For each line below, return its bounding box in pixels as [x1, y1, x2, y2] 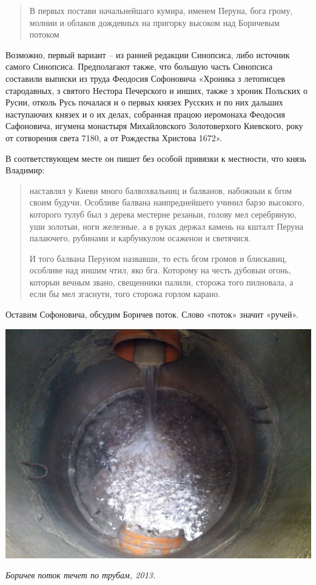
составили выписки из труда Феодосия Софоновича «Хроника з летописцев [5, 72, 285, 84]
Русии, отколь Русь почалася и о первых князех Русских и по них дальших [5, 96, 283, 109]
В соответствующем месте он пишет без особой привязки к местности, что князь [5, 152, 306, 164]
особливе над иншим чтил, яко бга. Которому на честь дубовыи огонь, [29, 264, 291, 276]
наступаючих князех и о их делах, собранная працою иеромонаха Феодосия [5, 107, 286, 120]
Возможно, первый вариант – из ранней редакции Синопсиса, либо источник [5, 48, 290, 61]
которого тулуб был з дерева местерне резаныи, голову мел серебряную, [29, 207, 297, 220]
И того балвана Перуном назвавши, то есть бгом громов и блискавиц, [29, 252, 287, 264]
